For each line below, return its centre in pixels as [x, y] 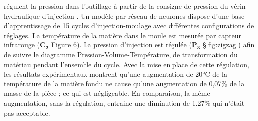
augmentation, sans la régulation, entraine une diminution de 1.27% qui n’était [124, 102]
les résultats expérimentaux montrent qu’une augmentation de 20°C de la [116, 74]
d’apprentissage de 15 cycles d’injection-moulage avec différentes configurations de [129, 25]
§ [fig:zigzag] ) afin [228, 45]
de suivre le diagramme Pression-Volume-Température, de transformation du [121, 54]
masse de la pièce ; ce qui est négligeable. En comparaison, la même [107, 93]
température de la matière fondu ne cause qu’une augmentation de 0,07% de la [124, 83]
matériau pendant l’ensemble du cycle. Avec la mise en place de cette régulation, [127, 64]
